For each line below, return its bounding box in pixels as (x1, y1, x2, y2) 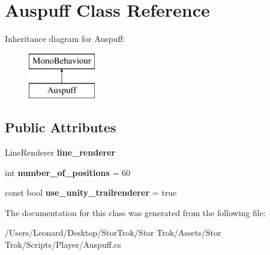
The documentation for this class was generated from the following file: (5, 206, 266, 218)
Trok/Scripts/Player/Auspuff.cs (5, 238, 121, 251)
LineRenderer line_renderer (5, 146, 116, 159)
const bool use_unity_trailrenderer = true (5, 186, 177, 199)
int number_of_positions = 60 (5, 166, 131, 178)
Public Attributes (5, 118, 116, 136)
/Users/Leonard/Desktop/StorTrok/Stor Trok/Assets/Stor (5, 226, 221, 239)
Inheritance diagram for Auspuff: (5, 32, 125, 45)
